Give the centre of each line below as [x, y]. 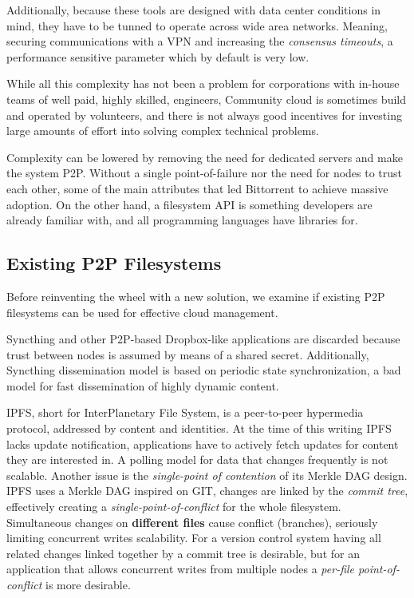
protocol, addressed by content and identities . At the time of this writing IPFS [199, 428]
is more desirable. [88, 585]
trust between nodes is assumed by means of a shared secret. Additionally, [188, 354]
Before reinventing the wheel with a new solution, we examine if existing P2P [196, 296]
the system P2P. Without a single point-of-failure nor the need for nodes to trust [205, 173]
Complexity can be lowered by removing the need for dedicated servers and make [205, 157]
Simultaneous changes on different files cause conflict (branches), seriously [192, 522]
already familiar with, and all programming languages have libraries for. [182, 220]
